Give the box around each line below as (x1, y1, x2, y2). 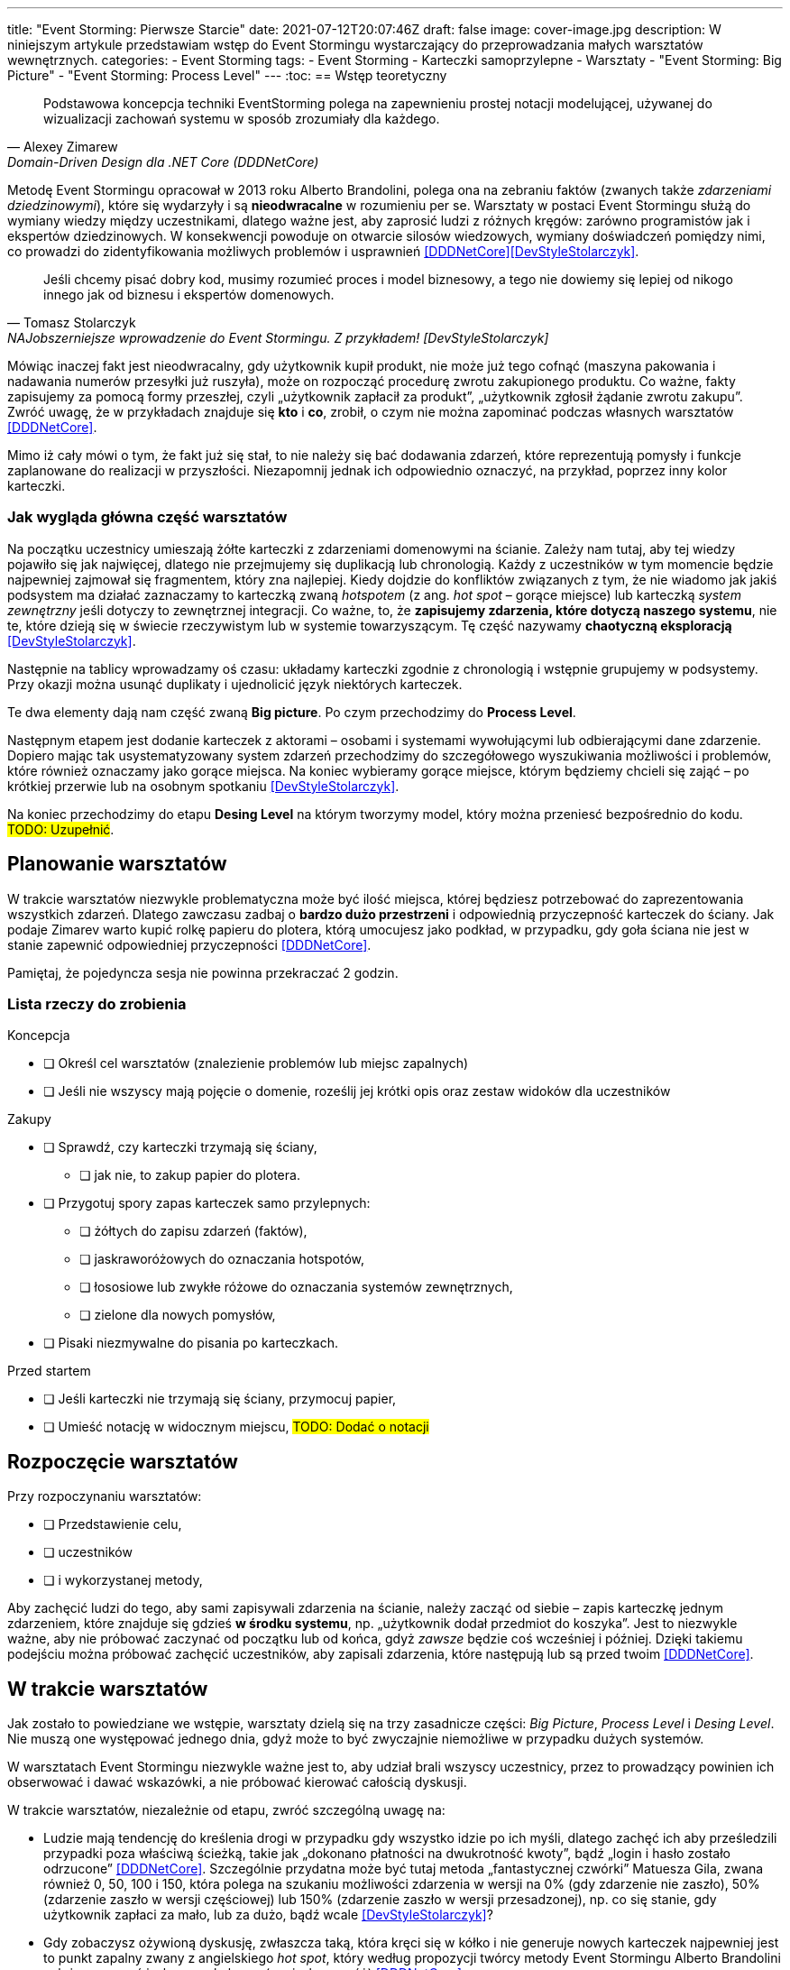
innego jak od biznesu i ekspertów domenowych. (43, 287, 335, 302)
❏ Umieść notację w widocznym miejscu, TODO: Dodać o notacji (43, 1419, 429, 1435)
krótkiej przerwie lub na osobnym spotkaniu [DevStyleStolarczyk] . (7, 778, 400, 794)
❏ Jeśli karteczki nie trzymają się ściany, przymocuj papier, (43, 1391, 397, 1407)
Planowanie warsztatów (7, 852, 227, 876)
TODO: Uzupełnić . (7, 821, 115, 837)
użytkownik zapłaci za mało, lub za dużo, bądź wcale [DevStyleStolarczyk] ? (43, 1907, 493, 1923)
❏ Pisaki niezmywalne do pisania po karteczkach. (43, 1335, 338, 1351)
